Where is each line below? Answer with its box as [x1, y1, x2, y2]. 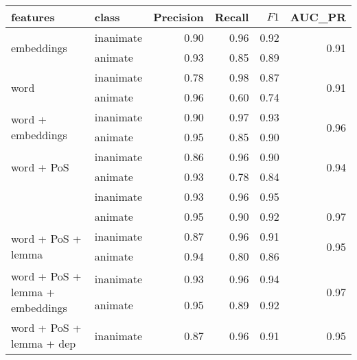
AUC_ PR [290, 9, 346, 25]
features [11, 9, 55, 25]
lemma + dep [11, 335, 76, 351]
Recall [214, 9, 249, 25]
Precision [153, 9, 204, 25]
